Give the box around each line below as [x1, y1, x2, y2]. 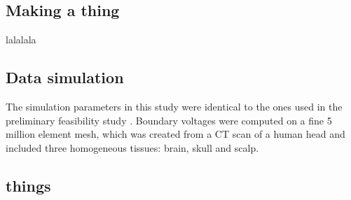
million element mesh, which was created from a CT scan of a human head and [6, 127, 345, 141]
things [6, 174, 51, 196]
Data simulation [6, 66, 124, 88]
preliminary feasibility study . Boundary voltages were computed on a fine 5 [6, 113, 332, 127]
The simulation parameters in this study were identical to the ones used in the [6, 99, 343, 113]
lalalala [6, 32, 36, 47]
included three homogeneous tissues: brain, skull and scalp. [6, 140, 259, 155]
